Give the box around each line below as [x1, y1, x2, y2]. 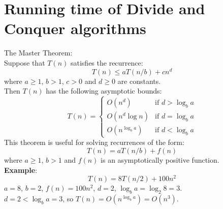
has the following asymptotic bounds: [46, 85, 162, 96]
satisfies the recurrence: [70, 57, 143, 68]
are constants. [117, 75, 161, 86]
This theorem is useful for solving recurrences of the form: [4, 137, 184, 147]
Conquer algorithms [4, 18, 146, 39]
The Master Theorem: [4, 47, 73, 58]
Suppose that [4, 57, 45, 68]
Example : [4, 164, 38, 175]
